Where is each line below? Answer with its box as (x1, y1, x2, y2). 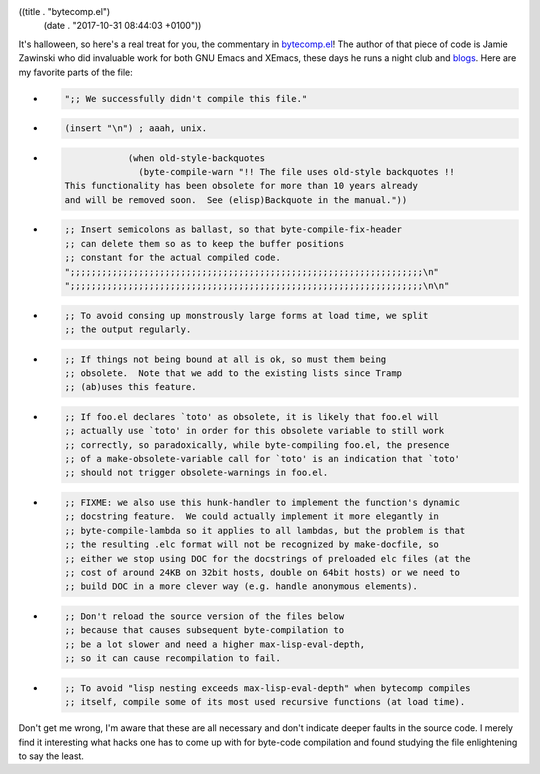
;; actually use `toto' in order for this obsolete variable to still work (64, 425, 445, 437)
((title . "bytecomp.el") (18, 6, 111, 17)
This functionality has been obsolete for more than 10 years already (64, 180, 419, 192)
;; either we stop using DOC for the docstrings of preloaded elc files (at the (64, 553, 471, 564)
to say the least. (18, 750, 85, 762)
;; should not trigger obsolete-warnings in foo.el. (64, 467, 329, 479)
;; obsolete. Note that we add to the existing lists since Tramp (64, 367, 403, 379)
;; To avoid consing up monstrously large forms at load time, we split (64, 310, 429, 321)
